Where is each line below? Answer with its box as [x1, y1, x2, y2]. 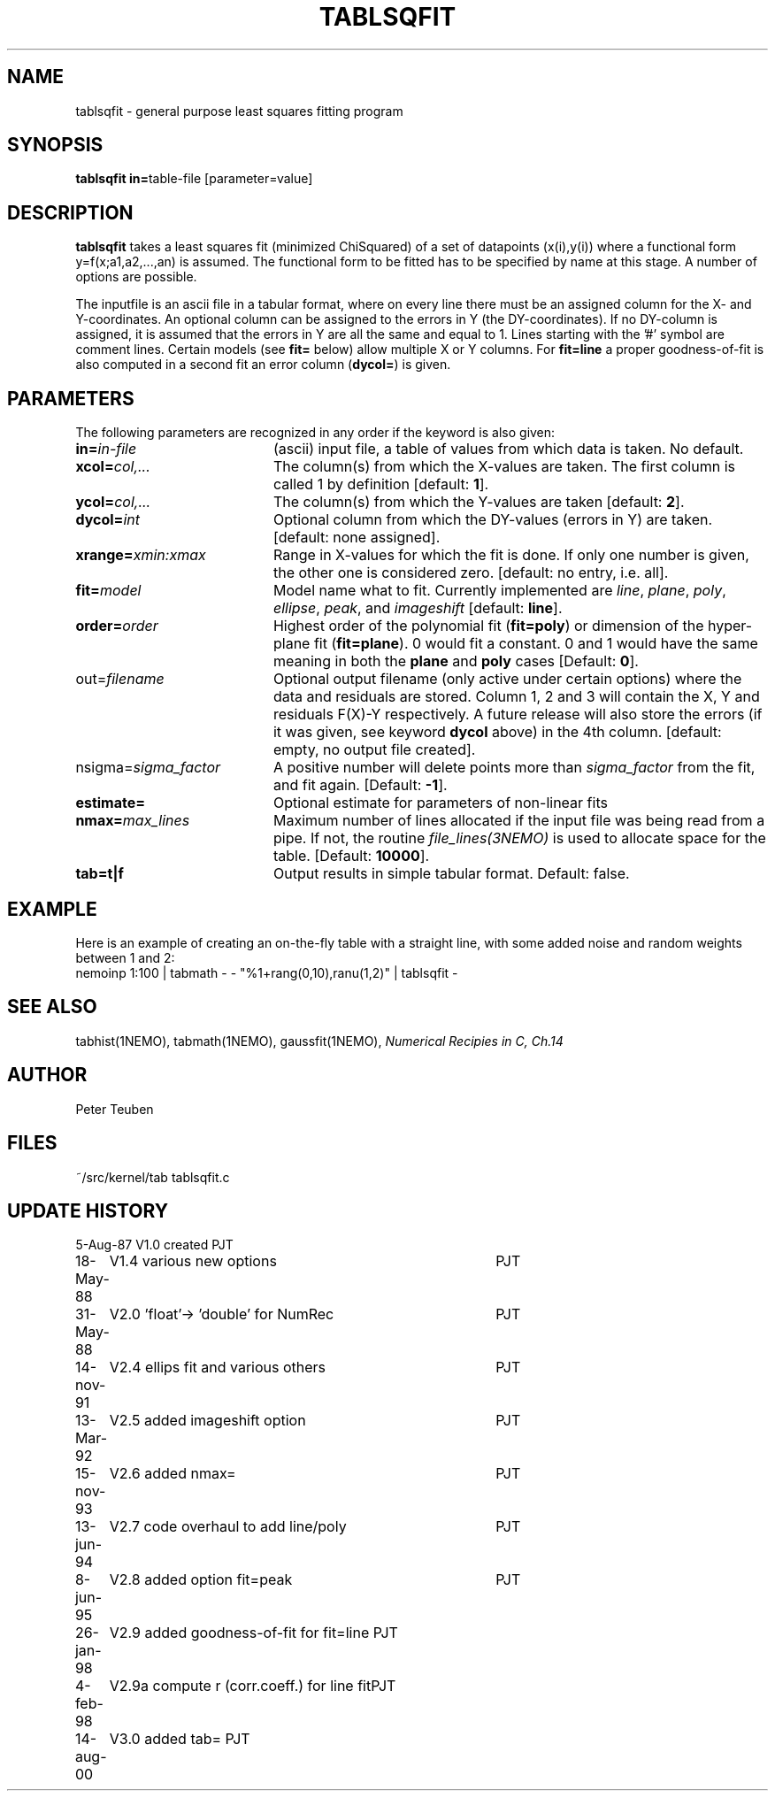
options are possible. [75, 269, 197, 285]
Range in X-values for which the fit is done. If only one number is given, [272, 546, 749, 565]
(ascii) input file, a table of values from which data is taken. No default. [272, 440, 744, 458]
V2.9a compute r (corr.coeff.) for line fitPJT [109, 1677, 396, 1695]
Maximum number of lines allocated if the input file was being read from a [272, 811, 765, 830]
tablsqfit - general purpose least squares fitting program [75, 103, 403, 119]
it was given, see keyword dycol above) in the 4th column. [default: [272, 723, 722, 741]
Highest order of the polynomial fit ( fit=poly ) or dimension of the [272, 617, 704, 635]
